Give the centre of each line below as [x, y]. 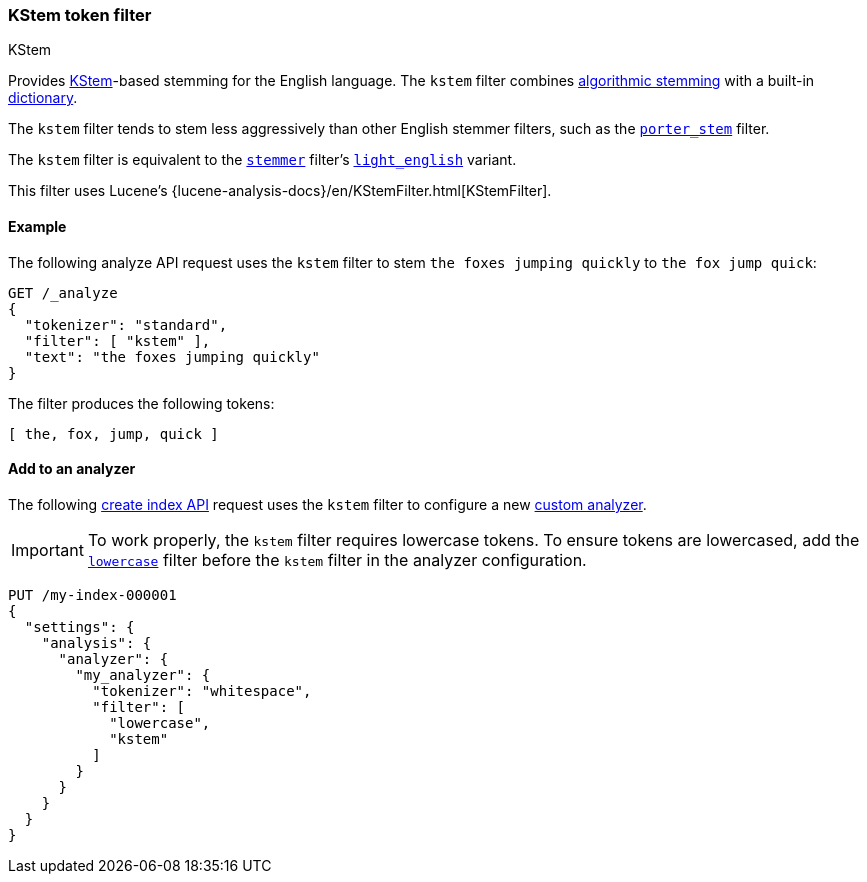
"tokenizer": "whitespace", [202, 690]
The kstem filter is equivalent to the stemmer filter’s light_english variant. [262, 160]
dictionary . [43, 98]
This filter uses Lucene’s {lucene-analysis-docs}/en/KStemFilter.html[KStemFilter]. [280, 191]
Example [37, 226]
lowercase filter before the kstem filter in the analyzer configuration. [337, 559]
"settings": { [79, 626]
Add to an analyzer [72, 469]
